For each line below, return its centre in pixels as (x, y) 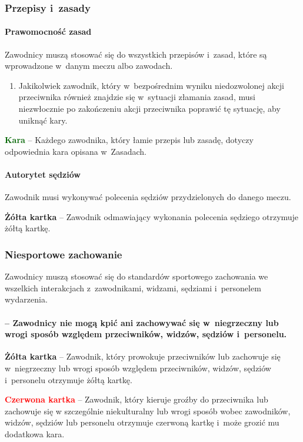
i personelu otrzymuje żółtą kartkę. (69, 379)
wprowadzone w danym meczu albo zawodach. (89, 66)
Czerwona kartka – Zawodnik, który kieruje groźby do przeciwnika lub (136, 399)
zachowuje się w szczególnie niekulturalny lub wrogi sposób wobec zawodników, (148, 411)
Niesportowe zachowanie (64, 254)
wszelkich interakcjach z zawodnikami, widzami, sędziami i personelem (133, 288)
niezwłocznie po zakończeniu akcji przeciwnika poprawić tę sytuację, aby (149, 109)
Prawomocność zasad (48, 31)
